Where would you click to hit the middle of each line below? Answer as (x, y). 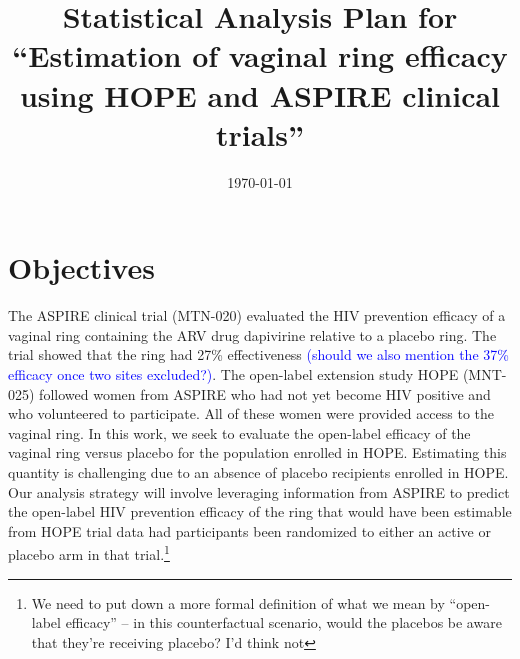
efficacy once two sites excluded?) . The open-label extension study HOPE (233, 374)
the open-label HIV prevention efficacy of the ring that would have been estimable (260, 511)
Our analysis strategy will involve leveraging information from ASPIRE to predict (259, 491)
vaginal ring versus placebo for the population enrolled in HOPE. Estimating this (257, 452)
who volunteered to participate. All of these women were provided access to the (251, 413)
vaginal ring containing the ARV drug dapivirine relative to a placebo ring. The (252, 334)
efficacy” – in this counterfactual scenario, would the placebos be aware (283, 622)
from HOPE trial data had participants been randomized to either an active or (249, 530)
